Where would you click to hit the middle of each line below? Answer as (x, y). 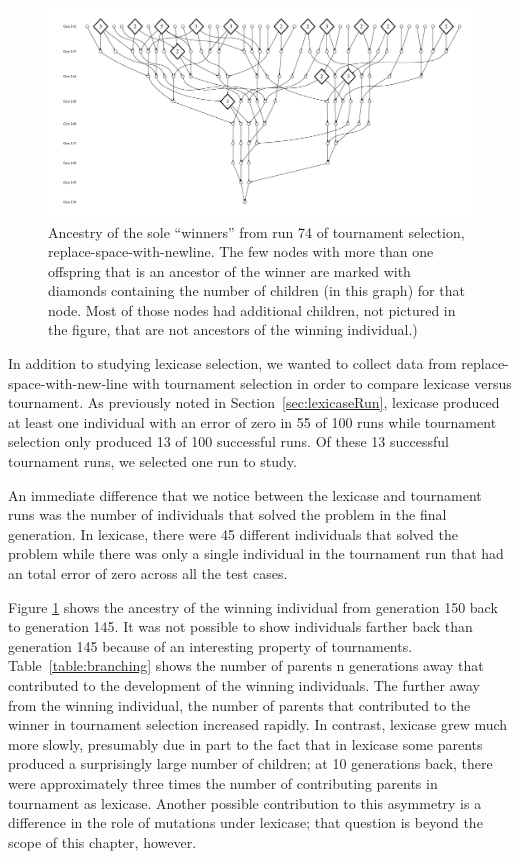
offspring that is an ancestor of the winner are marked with (229, 270)
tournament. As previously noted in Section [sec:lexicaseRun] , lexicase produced (254, 402)
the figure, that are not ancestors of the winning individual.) (233, 329)
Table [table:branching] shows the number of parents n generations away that (246, 665)
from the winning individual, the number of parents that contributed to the (239, 704)
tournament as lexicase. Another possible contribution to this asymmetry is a (245, 802)
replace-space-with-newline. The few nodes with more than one (241, 251)
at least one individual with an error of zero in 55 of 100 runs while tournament (252, 421)
